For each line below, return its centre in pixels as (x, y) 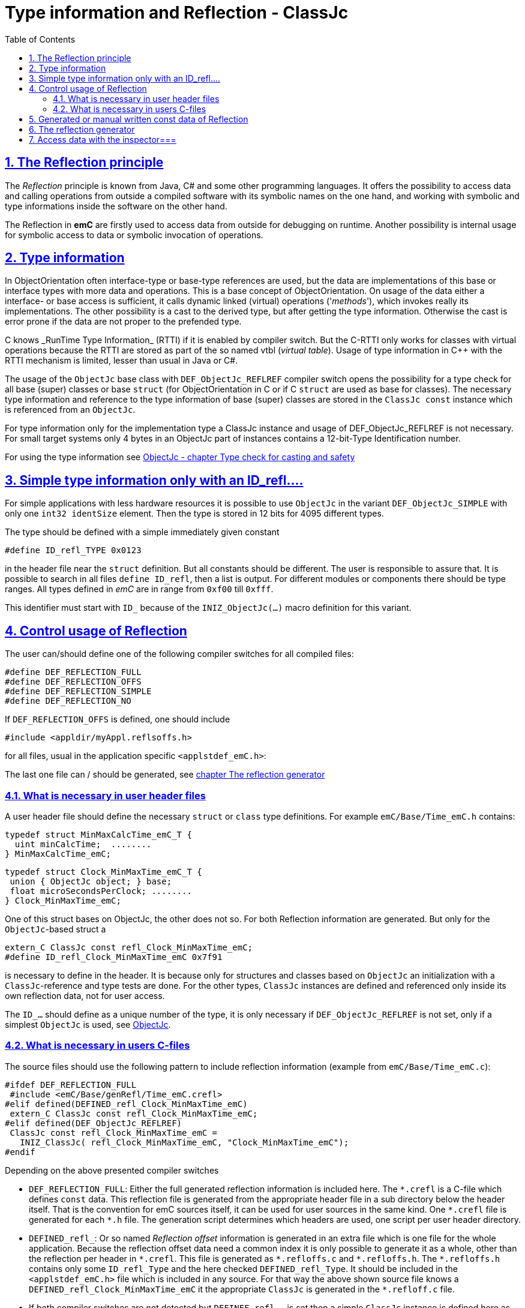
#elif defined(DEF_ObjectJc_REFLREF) (94, 1123)
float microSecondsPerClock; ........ (101, 891)
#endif (20, 1152)
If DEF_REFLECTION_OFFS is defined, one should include (118, 719)
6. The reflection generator (82, 129)
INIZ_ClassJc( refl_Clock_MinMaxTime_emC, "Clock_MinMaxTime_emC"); (184, 1142)
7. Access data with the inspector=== (103, 139)
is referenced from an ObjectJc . (70, 410)
